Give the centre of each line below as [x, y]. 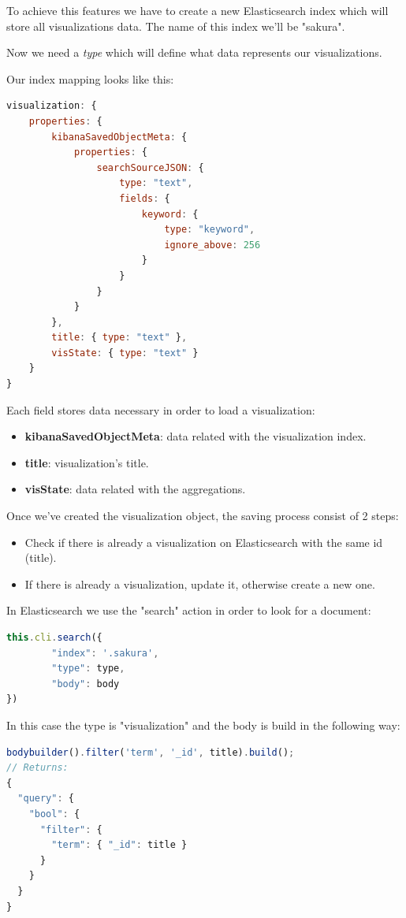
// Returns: [37, 768]
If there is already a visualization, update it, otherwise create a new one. [200, 584]
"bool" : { [54, 814]
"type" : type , [88, 669]
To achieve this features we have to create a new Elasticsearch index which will [197, 10]
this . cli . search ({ [54, 637]
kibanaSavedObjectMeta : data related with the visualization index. [196, 436]
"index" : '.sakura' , [105, 653]
